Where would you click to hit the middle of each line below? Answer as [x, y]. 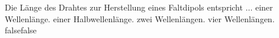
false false [21, 30]
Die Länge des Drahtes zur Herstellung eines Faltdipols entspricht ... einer [139, 7]
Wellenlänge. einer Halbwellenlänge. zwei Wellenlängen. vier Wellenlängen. [140, 18]
